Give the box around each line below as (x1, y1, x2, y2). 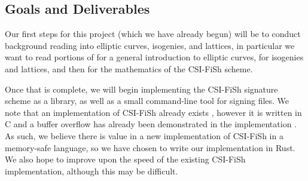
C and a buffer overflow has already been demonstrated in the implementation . (5, 118, 297, 130)
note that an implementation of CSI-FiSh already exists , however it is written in (5, 106, 302, 118)
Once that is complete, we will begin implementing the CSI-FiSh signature (5, 82, 278, 95)
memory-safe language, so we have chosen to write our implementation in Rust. (5, 141, 295, 154)
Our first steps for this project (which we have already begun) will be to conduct (5, 27, 301, 40)
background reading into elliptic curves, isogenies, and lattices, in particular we (5, 39, 295, 51)
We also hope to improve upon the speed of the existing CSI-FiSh (5, 153, 246, 165)
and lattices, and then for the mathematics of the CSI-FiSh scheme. (5, 62, 253, 75)
